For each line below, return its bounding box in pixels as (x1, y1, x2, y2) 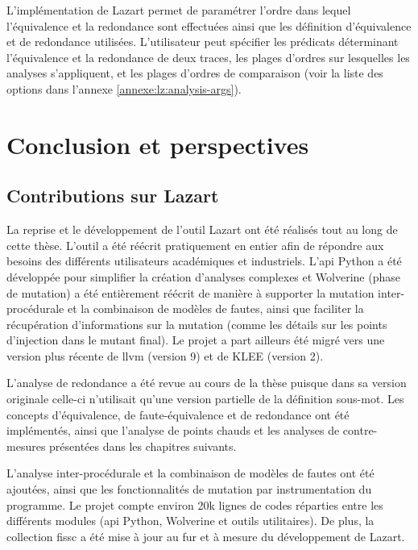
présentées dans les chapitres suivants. (49, 437, 237, 454)
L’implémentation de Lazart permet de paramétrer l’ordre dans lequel (6, 2, 351, 18)
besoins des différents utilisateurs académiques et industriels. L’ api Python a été (6, 252, 402, 269)
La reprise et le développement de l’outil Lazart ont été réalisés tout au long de (6, 221, 398, 238)
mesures (6, 437, 46, 454)
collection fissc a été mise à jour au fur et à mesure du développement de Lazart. (6, 527, 405, 544)
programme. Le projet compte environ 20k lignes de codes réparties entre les (6, 496, 383, 513)
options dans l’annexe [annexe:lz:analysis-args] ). (6, 80, 242, 97)
